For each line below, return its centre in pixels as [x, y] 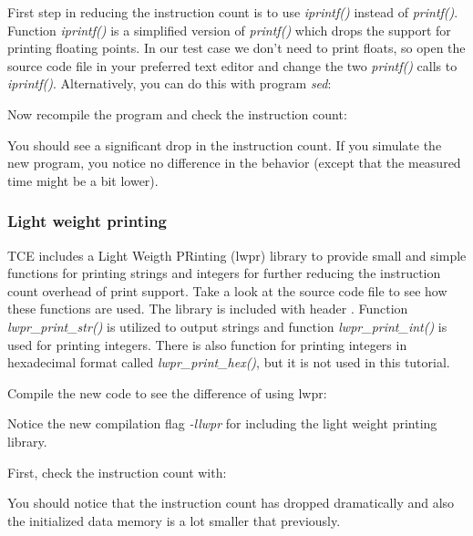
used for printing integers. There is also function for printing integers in [207, 344]
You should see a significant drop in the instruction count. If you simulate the [225, 144]
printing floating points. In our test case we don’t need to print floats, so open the [236, 48]
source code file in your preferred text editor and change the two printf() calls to [232, 65]
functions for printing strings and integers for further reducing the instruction [224, 273]
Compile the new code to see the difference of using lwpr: [167, 392]
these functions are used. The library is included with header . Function [208, 309]
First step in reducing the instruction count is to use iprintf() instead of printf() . [233, 12]
